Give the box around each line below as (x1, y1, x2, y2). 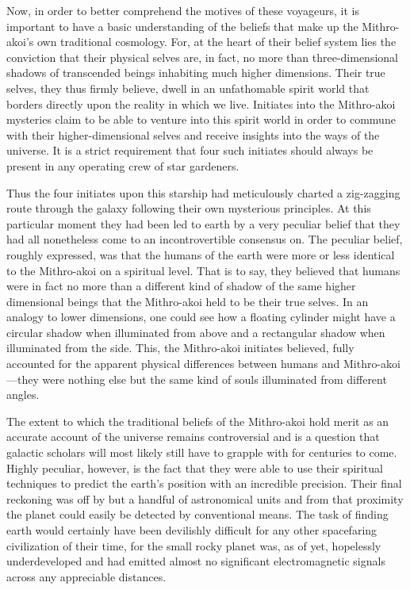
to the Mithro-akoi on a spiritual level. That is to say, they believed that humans (6, 262, 400, 278)
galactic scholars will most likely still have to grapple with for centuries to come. (6, 444, 397, 461)
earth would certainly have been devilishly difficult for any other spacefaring (6, 522, 377, 538)
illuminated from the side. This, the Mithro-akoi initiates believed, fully (6, 339, 354, 356)
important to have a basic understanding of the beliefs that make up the (6, 17, 358, 34)
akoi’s (6, 33, 34, 50)
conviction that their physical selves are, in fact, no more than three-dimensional (6, 48, 398, 65)
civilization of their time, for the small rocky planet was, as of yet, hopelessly (6, 537, 381, 554)
